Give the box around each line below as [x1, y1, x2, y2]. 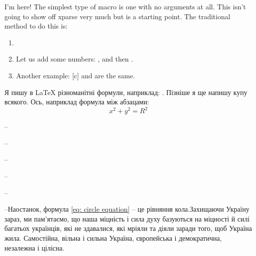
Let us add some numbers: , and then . [16, 54, 133, 64]
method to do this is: [4, 21, 68, 31]
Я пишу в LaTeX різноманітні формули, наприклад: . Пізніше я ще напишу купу [4, 87, 248, 97]
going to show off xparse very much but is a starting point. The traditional [4, 11, 230, 21]
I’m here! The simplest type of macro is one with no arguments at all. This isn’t [4, 1, 246, 11]
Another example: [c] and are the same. [16, 70, 135, 80]
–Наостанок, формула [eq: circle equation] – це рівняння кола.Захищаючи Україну [4, 204, 250, 214]
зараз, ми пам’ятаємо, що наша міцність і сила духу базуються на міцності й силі [4, 213, 250, 224]
